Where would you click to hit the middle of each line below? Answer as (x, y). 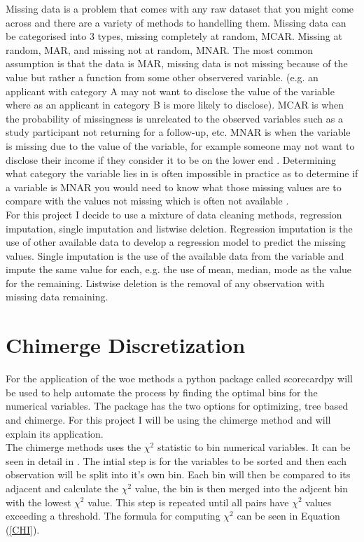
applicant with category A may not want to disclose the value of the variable (170, 91)
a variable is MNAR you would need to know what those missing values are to (174, 187)
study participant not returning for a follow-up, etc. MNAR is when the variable (178, 132)
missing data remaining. (57, 297)
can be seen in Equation (288, 516)
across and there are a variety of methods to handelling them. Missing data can (176, 22)
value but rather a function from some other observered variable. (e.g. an (162, 77)
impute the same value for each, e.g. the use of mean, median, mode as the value (179, 269)
